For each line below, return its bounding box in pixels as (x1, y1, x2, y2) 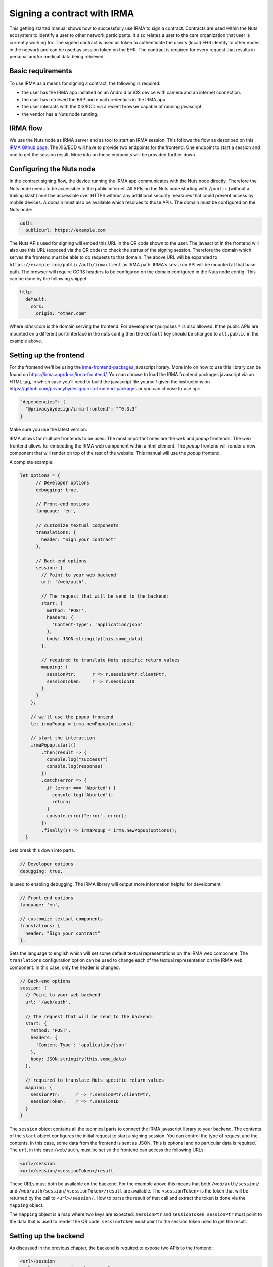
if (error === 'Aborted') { (46, 785, 116, 791)
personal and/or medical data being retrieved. (9, 54, 105, 60)
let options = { (20, 473, 61, 478)
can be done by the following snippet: (9, 276, 88, 282)
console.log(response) (46, 763, 103, 769)
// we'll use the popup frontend (30, 714, 114, 720)
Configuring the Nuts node (9, 165, 96, 173)
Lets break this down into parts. (9, 847, 75, 853)
